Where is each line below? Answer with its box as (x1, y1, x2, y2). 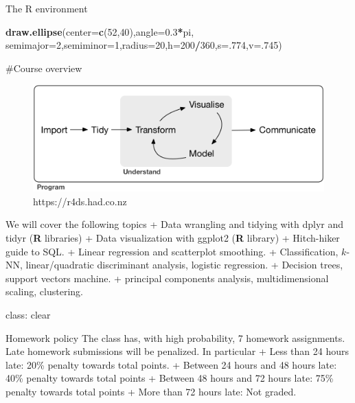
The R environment (5, 1, 88, 15)
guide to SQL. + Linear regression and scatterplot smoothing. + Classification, (5, 244, 339, 258)
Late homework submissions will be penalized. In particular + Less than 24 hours (5, 344, 350, 358)
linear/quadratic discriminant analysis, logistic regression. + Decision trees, (25, 257, 343, 272)
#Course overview (5, 60, 82, 75)
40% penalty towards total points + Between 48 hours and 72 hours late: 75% (5, 371, 334, 385)
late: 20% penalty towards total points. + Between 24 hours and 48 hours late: (5, 357, 337, 371)
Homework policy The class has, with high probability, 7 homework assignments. (5, 330, 345, 345)
